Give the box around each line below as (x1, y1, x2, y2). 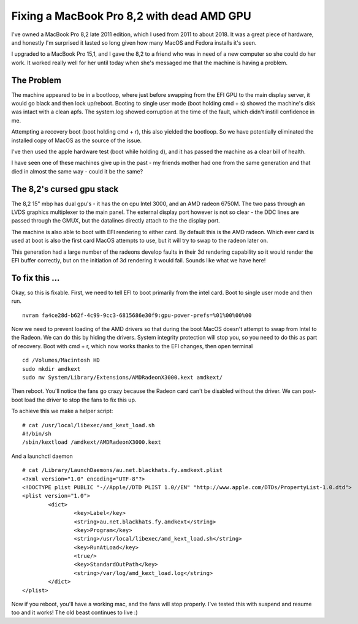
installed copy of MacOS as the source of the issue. (11, 137, 142, 144)
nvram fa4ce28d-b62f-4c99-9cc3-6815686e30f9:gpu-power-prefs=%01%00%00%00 (22, 311, 252, 319)
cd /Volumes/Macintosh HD (22, 357, 101, 364)
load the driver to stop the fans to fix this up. (24, 396, 137, 403)
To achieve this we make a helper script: (11, 408, 113, 415)
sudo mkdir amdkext (22, 365, 81, 372)
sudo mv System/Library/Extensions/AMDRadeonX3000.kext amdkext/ (22, 374, 223, 381)
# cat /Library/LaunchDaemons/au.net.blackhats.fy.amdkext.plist (22, 466, 223, 474)
